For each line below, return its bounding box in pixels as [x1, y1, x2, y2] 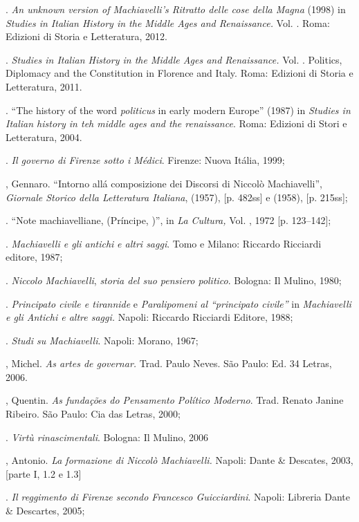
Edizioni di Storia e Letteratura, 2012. [6, 29, 167, 44]
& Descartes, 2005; [6, 503, 85, 518]
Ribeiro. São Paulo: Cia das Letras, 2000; [6, 407, 181, 421]
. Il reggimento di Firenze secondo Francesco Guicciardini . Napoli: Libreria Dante [6, 490, 350, 504]
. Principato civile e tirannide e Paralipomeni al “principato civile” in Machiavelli [6, 296, 351, 310]
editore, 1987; [6, 250, 63, 264]
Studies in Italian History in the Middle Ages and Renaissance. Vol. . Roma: [6, 15, 330, 30]
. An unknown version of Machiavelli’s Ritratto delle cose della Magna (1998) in [6, 2, 346, 16]
